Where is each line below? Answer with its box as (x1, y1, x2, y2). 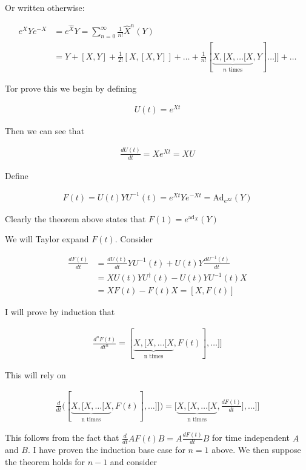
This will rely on (5, 368, 66, 381)
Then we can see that (5, 124, 85, 137)
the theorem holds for (5, 455, 85, 468)
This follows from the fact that (5, 431, 119, 444)
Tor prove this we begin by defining (5, 82, 137, 95)
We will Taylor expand (5, 233, 89, 245)
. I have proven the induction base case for (27, 443, 185, 456)
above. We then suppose (211, 443, 301, 456)
